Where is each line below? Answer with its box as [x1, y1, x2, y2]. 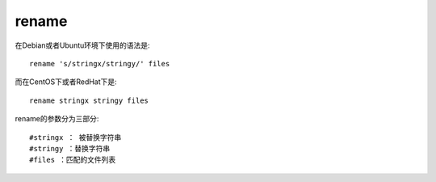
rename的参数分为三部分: [15, 114, 99, 124]
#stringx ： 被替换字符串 [29, 133, 122, 142]
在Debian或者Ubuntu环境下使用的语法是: [15, 40, 150, 50]
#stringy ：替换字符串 [29, 144, 111, 153]
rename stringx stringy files [29, 95, 149, 105]
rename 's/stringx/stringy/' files [29, 59, 170, 68]
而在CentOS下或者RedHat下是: [15, 77, 117, 87]
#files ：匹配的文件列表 [29, 155, 116, 165]
